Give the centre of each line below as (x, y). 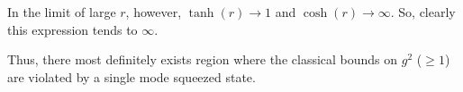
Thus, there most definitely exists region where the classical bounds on (203, 59)
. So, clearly (423, 12)
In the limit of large (62, 12)
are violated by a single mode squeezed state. (132, 76)
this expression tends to (73, 29)
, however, (154, 12)
